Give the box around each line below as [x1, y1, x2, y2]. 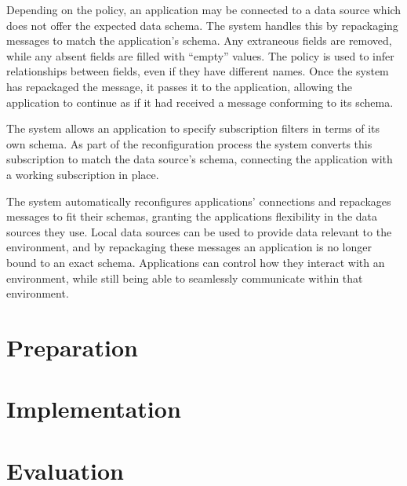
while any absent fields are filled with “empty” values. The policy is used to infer [6, 47, 394, 64]
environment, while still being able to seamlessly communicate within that [6, 269, 363, 286]
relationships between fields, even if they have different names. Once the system [6, 63, 389, 79]
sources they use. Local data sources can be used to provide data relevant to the [6, 223, 392, 239]
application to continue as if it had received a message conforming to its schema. [6, 93, 394, 110]
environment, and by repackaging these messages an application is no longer [6, 239, 372, 255]
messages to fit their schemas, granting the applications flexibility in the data [6, 208, 378, 225]
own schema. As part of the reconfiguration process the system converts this [6, 135, 372, 152]
